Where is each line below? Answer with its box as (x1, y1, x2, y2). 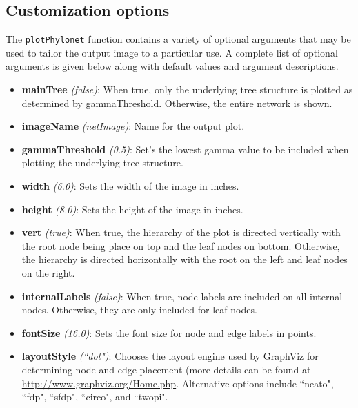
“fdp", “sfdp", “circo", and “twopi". (21, 389, 168, 404)
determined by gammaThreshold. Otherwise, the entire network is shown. (21, 95, 332, 110)
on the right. (21, 265, 75, 280)
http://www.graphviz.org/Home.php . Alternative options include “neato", (21, 376, 334, 390)
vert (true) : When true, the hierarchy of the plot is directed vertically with (21, 225, 341, 240)
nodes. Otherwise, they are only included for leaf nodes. (21, 302, 257, 317)
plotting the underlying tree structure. (21, 155, 183, 170)
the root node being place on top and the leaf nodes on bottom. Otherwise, (21, 238, 340, 253)
